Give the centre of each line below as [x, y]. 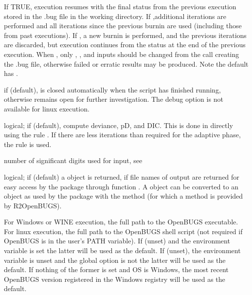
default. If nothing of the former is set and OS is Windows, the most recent [116, 269]
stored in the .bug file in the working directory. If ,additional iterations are [115, 16]
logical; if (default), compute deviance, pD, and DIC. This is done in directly [118, 125]
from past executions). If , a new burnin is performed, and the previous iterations [125, 35]
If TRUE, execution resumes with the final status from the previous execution [120, 6]
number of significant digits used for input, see [73, 160]
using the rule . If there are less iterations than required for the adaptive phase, [122, 135]
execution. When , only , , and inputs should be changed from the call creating [122, 54]
